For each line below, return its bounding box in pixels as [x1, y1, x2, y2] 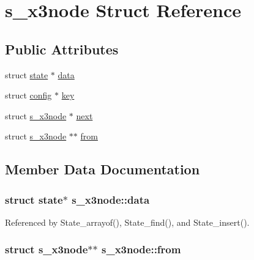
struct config [5, 89, 52, 102]
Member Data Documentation [5, 160, 200, 179]
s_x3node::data [72, 191, 150, 207]
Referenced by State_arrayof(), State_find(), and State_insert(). [5, 215, 250, 228]
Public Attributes [5, 39, 119, 58]
